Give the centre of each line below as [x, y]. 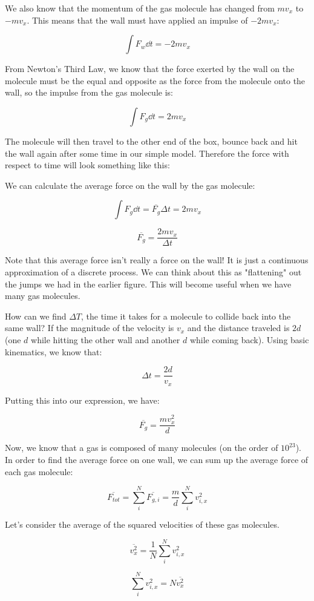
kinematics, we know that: [54, 351]
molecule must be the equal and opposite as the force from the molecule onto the [155, 80]
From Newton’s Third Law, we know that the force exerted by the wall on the [150, 69]
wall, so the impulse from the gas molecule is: [89, 92]
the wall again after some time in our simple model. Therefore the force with [147, 153]
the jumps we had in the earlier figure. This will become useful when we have [148, 284]
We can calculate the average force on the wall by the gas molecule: [130, 185]
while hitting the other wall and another [106, 339]
